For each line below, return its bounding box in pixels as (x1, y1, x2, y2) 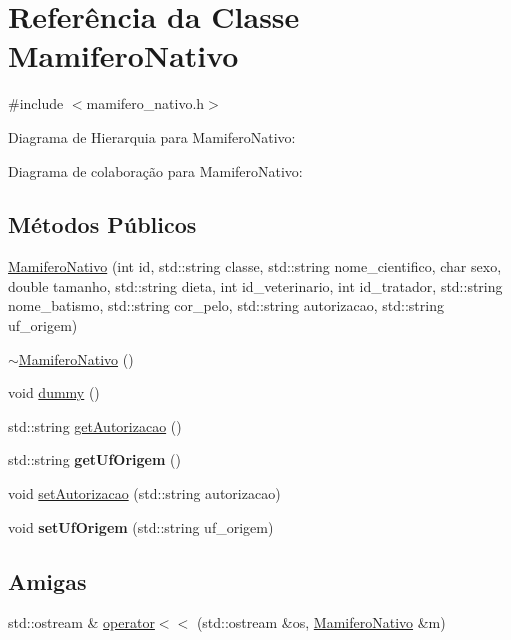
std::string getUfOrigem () (8, 449, 181, 470)
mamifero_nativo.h (86, 93, 205, 114)
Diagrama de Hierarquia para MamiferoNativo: (8, 126, 296, 147)
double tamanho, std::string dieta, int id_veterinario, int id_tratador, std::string (8, 275, 503, 296)
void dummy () (8, 382, 100, 403)
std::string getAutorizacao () (8, 415, 182, 436)
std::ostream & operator (8, 612, 155, 633)
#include (8, 93, 64, 114)
